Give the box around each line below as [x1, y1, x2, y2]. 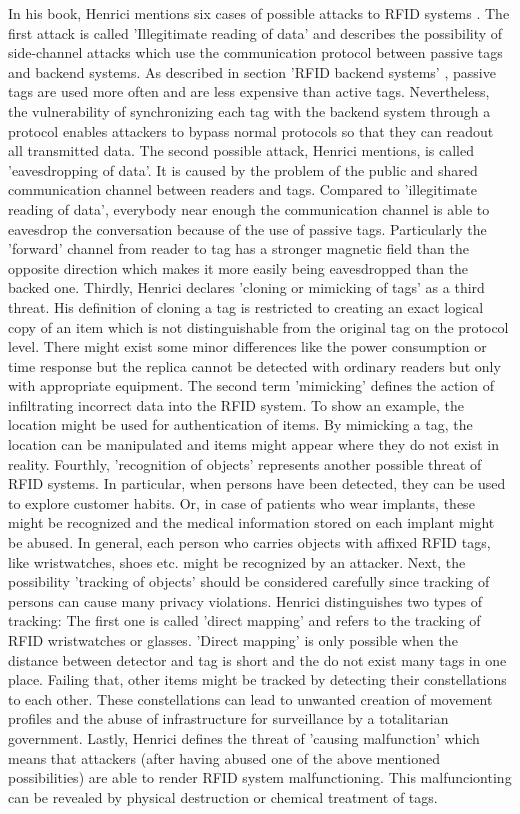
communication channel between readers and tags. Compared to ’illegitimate [8, 179, 477, 200]
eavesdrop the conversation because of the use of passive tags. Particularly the [8, 218, 487, 239]
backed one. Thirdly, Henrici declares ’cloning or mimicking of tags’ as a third [8, 277, 485, 298]
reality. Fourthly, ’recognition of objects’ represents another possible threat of [8, 453, 482, 474]
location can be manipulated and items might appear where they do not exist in [8, 434, 500, 455]
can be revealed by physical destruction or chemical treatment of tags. [8, 786, 438, 807]
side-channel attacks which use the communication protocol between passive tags [8, 42, 503, 63]
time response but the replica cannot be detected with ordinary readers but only [8, 355, 501, 376]
